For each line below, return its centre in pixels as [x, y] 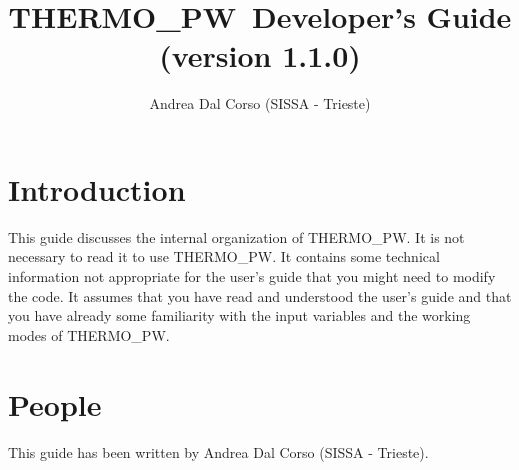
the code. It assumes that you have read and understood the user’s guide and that [260, 295]
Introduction [97, 188]
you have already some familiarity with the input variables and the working [239, 315]
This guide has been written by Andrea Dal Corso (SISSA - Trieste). [218, 451]
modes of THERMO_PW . [89, 334]
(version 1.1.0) [260, 55]
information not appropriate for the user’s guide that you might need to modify [252, 276]
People [55, 403]
